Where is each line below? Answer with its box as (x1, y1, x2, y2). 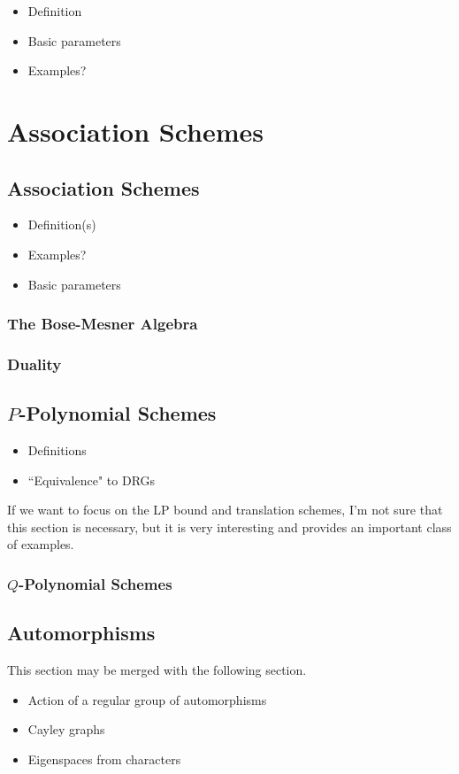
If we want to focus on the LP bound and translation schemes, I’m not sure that (7, 500, 443, 519)
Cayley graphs (27, 720, 105, 739)
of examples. (7, 535, 74, 553)
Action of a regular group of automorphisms (27, 690, 267, 708)
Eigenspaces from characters (27, 749, 181, 768)
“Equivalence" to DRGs (27, 470, 156, 489)
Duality (7, 352, 62, 375)
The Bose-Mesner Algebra (7, 313, 198, 335)
